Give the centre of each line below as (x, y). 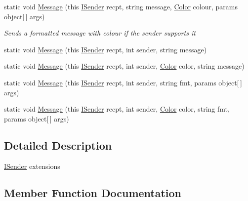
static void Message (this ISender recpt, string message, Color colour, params (121, 6)
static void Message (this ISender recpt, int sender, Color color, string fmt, (117, 109)
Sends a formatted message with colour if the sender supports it (100, 33)
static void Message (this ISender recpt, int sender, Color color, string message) (124, 66)
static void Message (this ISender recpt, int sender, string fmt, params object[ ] (123, 82)
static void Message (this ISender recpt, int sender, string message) (105, 49)
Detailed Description (58, 145)
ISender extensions (32, 166)
